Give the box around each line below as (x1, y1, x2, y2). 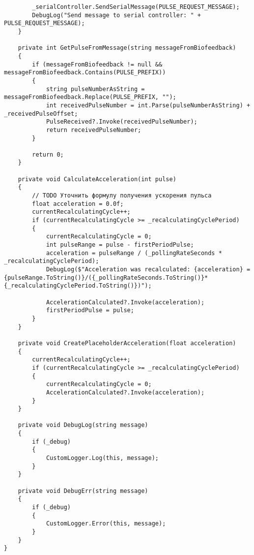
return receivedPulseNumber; (46, 126, 141, 133)
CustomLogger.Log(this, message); (46, 455, 159, 462)
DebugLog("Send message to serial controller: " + (32, 11, 201, 19)
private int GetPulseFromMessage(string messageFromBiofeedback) (18, 44, 236, 52)
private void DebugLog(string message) (18, 422, 148, 429)
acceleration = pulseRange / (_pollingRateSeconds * (46, 249, 222, 257)
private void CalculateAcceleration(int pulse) (18, 175, 176, 183)
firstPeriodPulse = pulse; (46, 307, 134, 314)
